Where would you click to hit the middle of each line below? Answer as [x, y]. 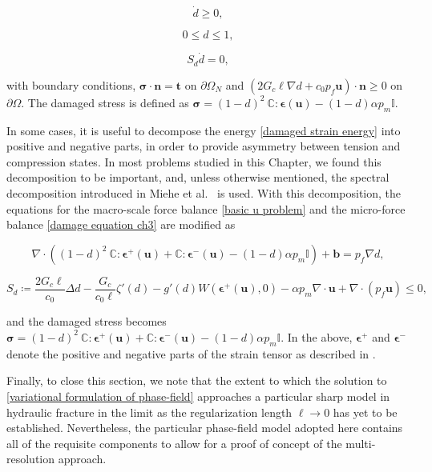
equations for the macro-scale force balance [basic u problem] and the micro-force [206, 208]
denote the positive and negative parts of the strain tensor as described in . [191, 353]
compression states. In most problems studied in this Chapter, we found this [194, 161]
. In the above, [317, 336]
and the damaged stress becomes [87, 321]
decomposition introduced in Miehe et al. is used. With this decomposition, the [204, 193]
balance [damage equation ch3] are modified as [121, 224]
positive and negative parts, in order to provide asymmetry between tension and [204, 146]
